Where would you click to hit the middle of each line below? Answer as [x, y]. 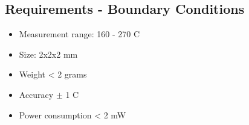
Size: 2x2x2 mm [48, 54]
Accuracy [36, 94]
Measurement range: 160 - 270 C [79, 34]
